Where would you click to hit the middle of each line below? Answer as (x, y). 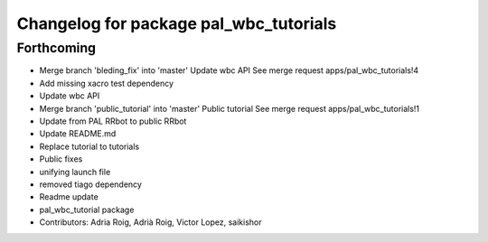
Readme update (69, 197)
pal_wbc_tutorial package (87, 209)
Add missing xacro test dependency (107, 83)
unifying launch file (75, 172)
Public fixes (61, 159)
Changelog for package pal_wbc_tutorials (177, 23)
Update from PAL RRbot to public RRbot (113, 121)
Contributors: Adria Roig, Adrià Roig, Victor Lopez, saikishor (150, 222)
